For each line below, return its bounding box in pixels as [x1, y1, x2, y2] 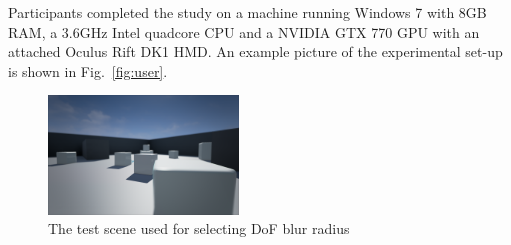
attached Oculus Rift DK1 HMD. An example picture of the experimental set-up [8, 41, 503, 62]
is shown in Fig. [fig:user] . [8, 60, 168, 81]
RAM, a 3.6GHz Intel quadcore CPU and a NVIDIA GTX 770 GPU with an [8, 21, 480, 42]
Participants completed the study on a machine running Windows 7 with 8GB [8, 2, 487, 22]
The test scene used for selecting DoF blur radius [48, 218, 350, 239]
